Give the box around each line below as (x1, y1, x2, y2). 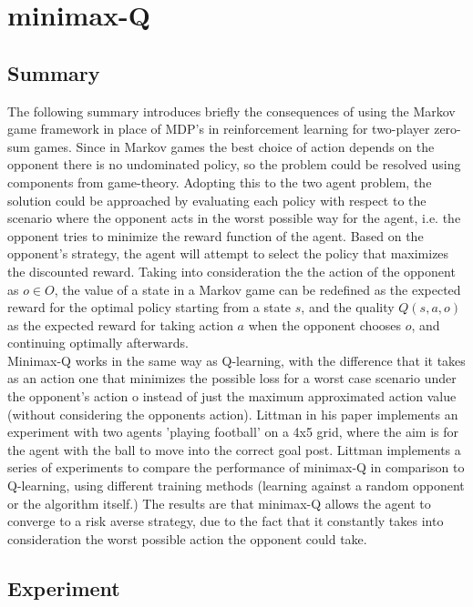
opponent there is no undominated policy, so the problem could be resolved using (7, 155, 461, 174)
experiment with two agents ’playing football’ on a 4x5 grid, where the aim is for (7, 422, 458, 441)
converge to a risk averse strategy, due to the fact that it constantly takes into (7, 511, 444, 531)
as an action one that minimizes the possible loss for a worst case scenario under (7, 369, 457, 388)
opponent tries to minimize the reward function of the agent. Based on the (7, 226, 424, 245)
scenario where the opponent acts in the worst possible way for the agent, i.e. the (7, 208, 461, 228)
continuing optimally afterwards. (7, 333, 189, 352)
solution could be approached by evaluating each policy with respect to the (7, 190, 427, 209)
